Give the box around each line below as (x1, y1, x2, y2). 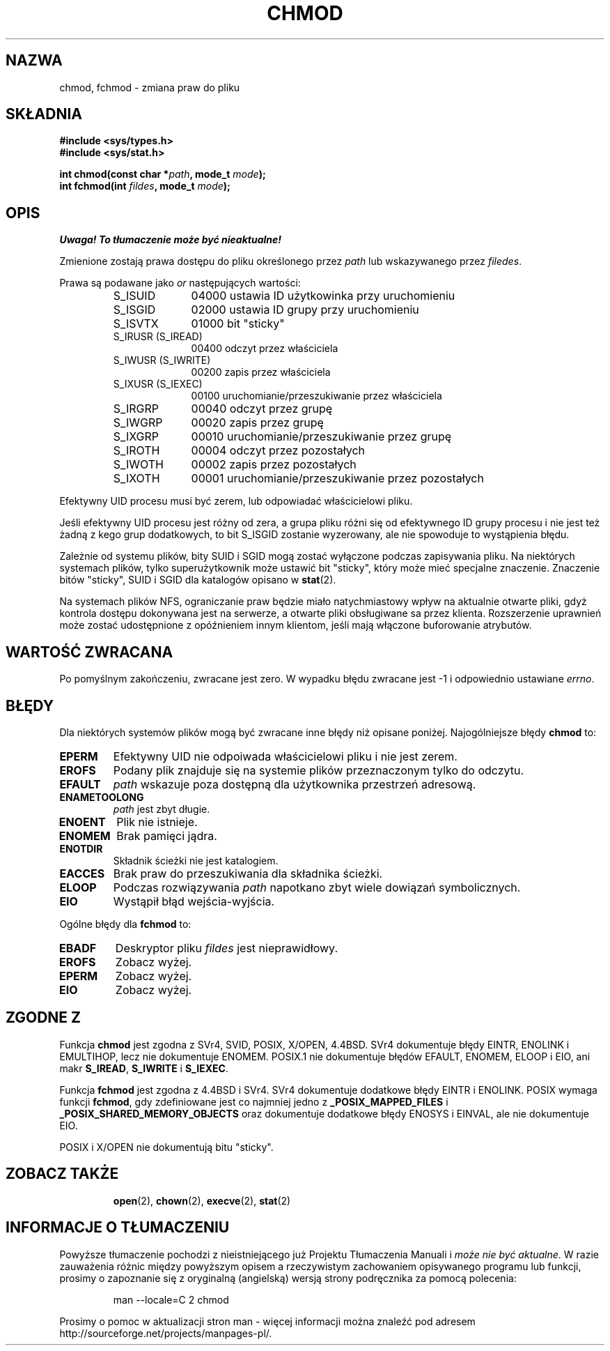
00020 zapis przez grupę (191, 415, 324, 430)
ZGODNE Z (6, 1009, 81, 1027)
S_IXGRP (113, 429, 159, 444)
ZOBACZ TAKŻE (6, 1165, 119, 1183)
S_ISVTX (113, 316, 159, 331)
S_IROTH (113, 443, 160, 458)
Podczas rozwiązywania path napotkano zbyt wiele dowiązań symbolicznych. (113, 880, 521, 894)
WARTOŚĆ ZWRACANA (6, 643, 173, 661)
